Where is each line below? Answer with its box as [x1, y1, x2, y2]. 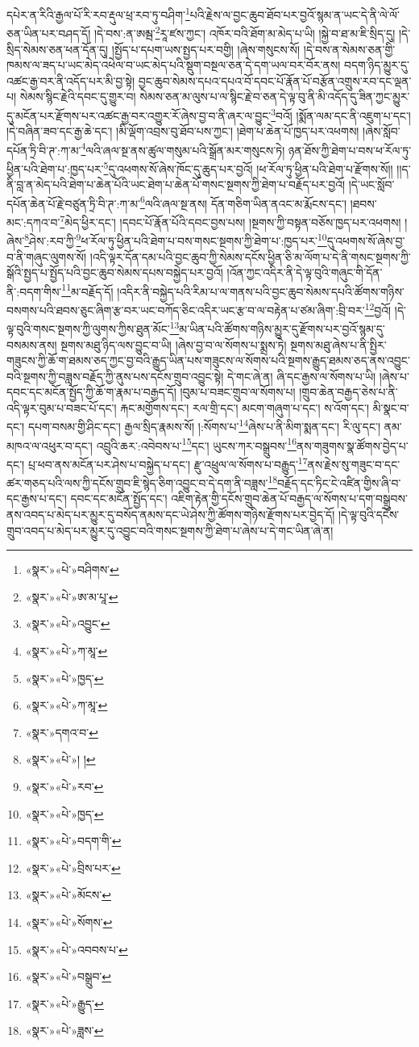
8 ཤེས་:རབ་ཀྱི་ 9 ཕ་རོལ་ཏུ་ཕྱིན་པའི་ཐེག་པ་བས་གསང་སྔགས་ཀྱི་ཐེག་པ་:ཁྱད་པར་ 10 [24, 230, 327, 249]
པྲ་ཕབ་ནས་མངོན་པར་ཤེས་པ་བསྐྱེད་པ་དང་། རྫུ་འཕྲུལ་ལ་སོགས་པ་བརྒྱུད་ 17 [27, 453, 308, 472]
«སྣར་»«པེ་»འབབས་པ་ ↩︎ [25, 940, 128, 957]
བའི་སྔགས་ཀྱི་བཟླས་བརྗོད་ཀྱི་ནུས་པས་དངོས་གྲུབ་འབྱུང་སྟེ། [6, 367, 224, 384]
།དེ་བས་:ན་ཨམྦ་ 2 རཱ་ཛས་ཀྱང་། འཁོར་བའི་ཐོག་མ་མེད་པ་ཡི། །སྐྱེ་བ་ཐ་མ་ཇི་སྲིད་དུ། [93, 23, 396, 41]
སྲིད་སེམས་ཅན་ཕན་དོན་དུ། [6, 40, 109, 57]
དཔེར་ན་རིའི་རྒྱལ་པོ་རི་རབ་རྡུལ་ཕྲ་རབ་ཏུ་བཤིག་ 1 [6, 4, 190, 23]
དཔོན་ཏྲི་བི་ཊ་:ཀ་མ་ [6, 141, 81, 158]
